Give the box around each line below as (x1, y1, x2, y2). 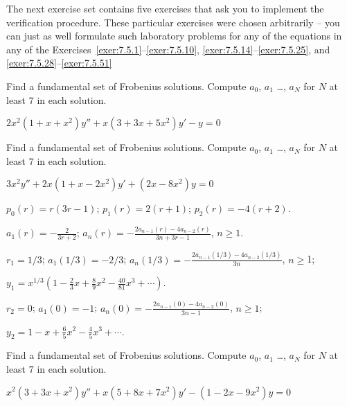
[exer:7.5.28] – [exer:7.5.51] (6, 55, 112, 70)
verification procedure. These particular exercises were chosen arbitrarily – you (6, 15, 340, 29)
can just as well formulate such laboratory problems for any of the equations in (6, 28, 342, 43)
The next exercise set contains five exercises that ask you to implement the (6, 1, 324, 15)
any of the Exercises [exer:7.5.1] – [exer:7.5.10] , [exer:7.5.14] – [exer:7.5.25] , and (6, 42, 330, 56)
